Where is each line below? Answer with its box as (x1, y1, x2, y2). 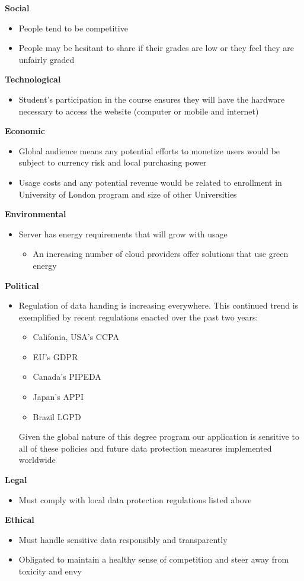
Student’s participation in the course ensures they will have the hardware (18, 93, 285, 105)
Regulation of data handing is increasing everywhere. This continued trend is (18, 299, 299, 312)
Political (5, 279, 39, 291)
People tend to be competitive (18, 21, 128, 34)
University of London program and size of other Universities (18, 188, 237, 200)
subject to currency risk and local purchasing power (18, 156, 207, 169)
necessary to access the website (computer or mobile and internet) (18, 104, 259, 117)
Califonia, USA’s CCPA (33, 331, 119, 343)
